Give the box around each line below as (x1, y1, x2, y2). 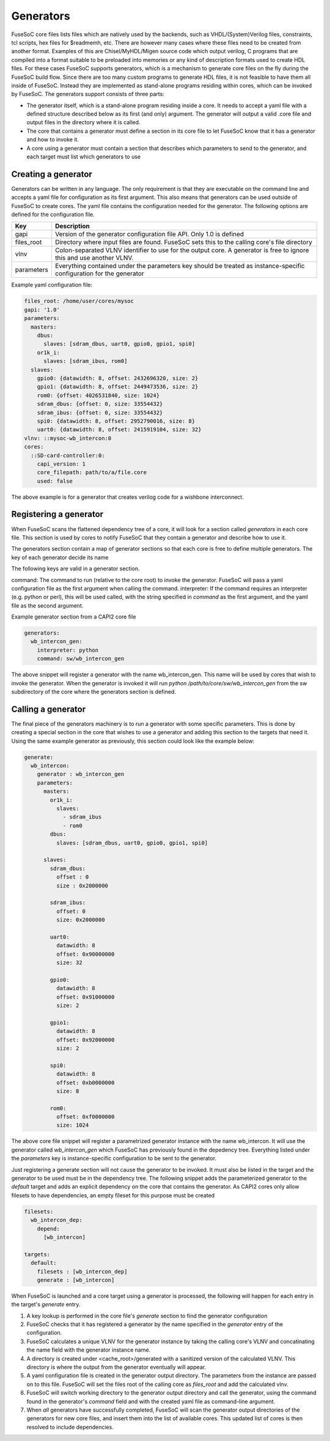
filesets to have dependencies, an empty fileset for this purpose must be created (11, 1191, 215, 1199)
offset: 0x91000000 (56, 993, 115, 1000)
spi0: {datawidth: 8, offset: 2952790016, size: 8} (37, 417, 196, 425)
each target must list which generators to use (26, 153, 141, 160)
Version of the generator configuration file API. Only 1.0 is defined (55, 230, 244, 239)
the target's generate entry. (11, 1301, 81, 1308)
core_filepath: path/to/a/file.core (37, 469, 147, 476)
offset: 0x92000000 (56, 1036, 115, 1043)
